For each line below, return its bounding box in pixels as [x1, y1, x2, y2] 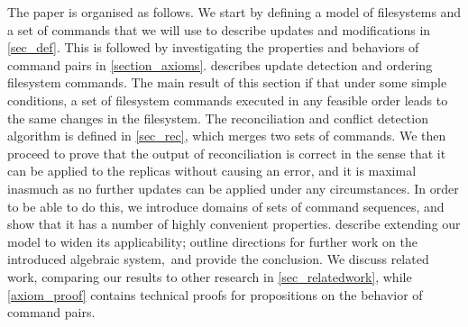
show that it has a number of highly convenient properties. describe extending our [7, 214, 461, 233]
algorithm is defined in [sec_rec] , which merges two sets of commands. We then [7, 126, 446, 145]
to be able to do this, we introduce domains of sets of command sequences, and [7, 196, 445, 215]
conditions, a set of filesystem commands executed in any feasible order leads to [7, 90, 448, 109]
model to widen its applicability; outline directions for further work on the [7, 232, 418, 250]
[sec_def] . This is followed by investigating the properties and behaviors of [7, 38, 419, 57]
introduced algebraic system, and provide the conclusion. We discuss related [7, 250, 429, 268]
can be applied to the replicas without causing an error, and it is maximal [7, 161, 417, 180]
